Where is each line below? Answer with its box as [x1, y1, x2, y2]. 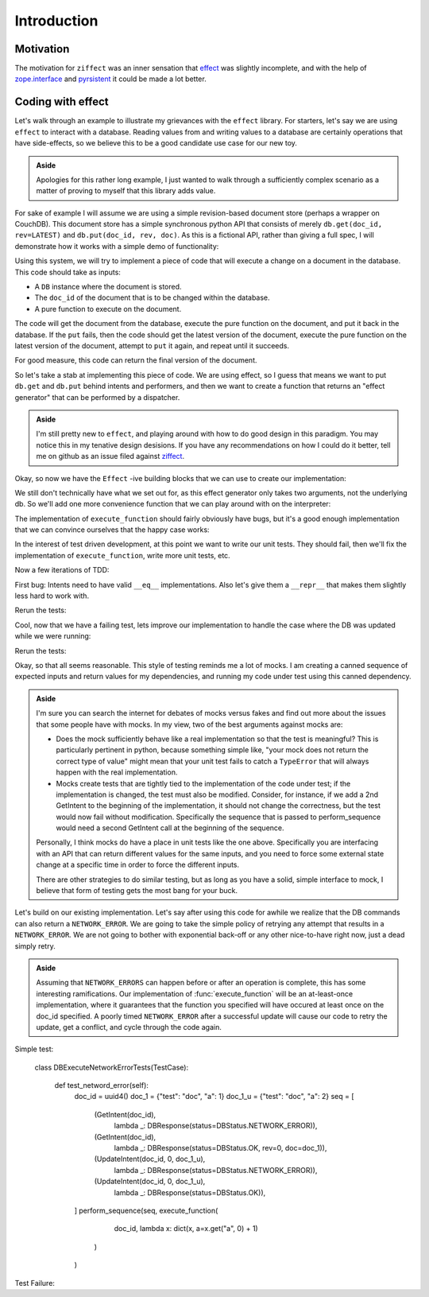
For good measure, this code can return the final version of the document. [14, 355, 257, 365]
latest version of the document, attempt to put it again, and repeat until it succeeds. [14, 341, 290, 350]
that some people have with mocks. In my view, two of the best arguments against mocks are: [36, 720, 343, 729]
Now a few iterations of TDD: [14, 565, 110, 575]
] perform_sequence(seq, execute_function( [74, 1206, 218, 1215]
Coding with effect [14, 95, 109, 109]
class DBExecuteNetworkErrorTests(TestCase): [34, 1062, 189, 1072]
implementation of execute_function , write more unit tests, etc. [14, 550, 230, 560]
